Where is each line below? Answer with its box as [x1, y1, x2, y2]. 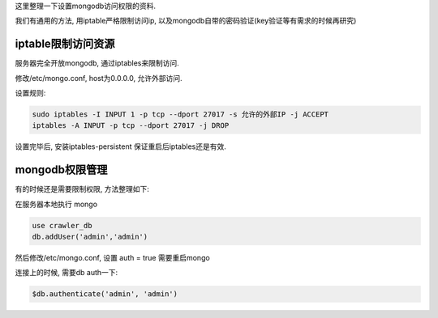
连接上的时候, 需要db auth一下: [15, 268, 118, 278]
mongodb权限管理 [15, 163, 108, 177]
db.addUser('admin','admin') [32, 232, 148, 242]
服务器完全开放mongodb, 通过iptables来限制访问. [15, 58, 180, 68]
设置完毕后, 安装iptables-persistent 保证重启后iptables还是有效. [15, 142, 226, 151]
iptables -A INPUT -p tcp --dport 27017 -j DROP [32, 121, 230, 130]
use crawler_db [32, 221, 92, 230]
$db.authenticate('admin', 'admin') [32, 290, 178, 299]
